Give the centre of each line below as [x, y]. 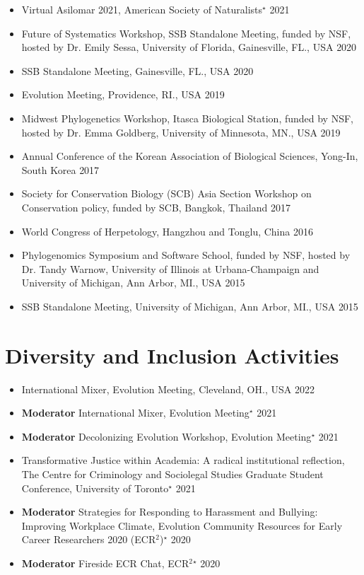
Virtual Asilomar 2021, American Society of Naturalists [142, 9]
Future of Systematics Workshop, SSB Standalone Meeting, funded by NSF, [186, 33]
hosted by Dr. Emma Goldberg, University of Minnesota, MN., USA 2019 [181, 132]
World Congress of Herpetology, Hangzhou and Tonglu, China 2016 [167, 231]
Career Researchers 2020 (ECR [89, 539]
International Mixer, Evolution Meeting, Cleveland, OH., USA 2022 [168, 389]
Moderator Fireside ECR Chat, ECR [105, 563]
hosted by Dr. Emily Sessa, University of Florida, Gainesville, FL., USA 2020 [189, 47]
